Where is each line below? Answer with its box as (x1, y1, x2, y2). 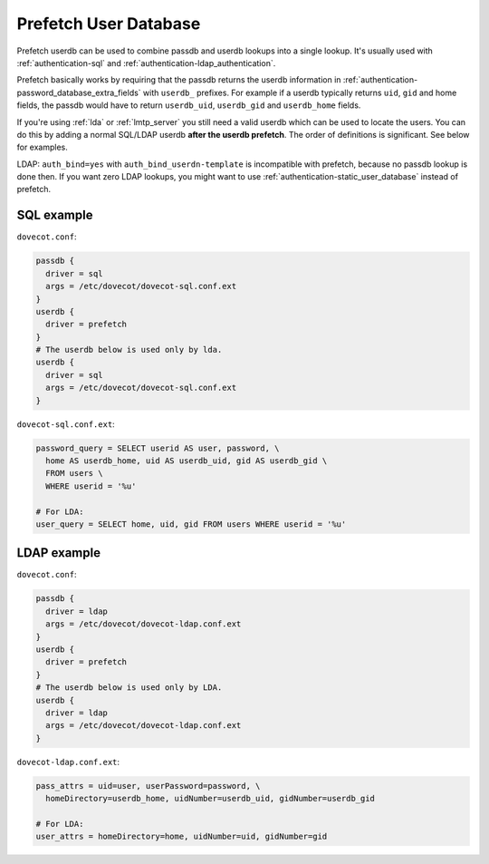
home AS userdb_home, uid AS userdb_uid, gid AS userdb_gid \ (45, 456, 328, 466)
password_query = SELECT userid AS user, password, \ (35, 442, 280, 453)
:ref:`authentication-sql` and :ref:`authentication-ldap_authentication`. (16, 57, 276, 68)
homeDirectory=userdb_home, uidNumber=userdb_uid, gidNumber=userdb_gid (45, 793, 376, 804)
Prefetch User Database (16, 14, 201, 34)
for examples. (16, 141, 68, 153)
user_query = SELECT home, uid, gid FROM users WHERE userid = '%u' (35, 519, 347, 529)
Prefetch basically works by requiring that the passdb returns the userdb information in (16, 74, 341, 85)
